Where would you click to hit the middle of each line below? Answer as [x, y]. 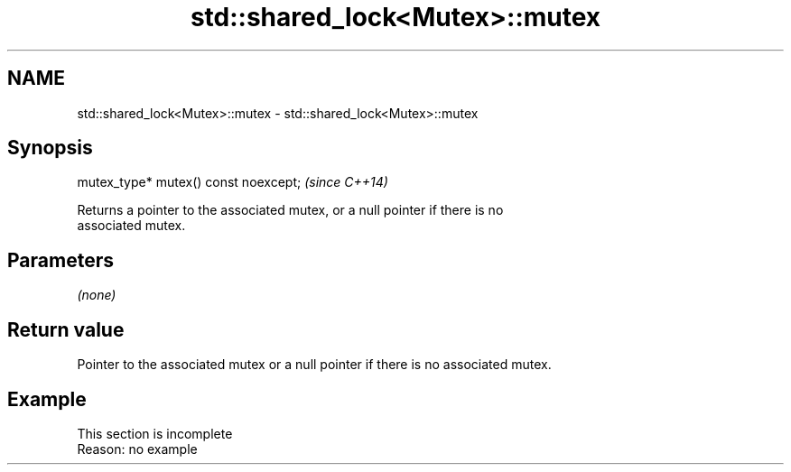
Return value [66, 329]
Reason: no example [137, 449]
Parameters [60, 260]
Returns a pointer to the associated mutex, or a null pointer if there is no [290, 210]
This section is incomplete [155, 433]
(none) [97, 295]
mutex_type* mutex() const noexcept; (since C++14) [233, 182]
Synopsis [50, 148]
